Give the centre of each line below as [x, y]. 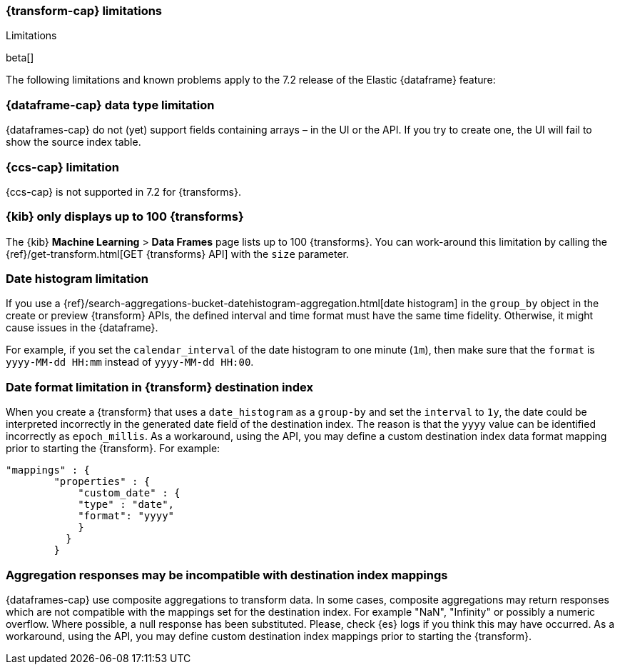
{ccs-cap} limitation [63, 167]
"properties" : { [102, 482]
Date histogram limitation [77, 279]
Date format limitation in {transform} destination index [159, 387]
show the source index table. [73, 142]
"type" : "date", [126, 505]
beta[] [20, 58]
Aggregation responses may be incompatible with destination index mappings [227, 575]
